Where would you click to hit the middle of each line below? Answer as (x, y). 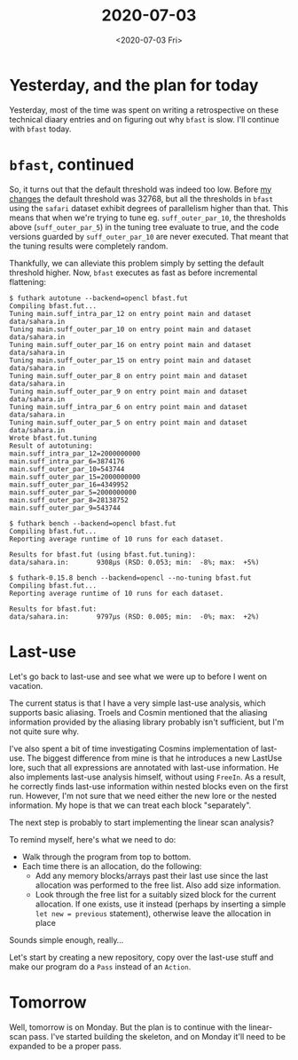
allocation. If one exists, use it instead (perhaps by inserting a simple (161, 904)
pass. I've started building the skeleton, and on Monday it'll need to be (157, 1036)
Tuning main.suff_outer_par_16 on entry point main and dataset (130, 344)
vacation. (26, 685)
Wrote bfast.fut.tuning (53, 438)
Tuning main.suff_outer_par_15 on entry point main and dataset (130, 360)
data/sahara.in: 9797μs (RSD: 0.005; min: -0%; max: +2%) (134, 617)
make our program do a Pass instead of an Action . (100, 966)
